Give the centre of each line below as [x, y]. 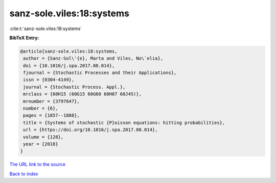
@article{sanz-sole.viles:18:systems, [69, 51]
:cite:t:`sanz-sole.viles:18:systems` [46, 29]
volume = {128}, [43, 137]
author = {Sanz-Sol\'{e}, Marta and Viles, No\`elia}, [93, 58]
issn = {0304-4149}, [49, 80]
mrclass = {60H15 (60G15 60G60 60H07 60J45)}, [82, 94]
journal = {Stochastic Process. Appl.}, [74, 87]
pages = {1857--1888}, [52, 115]
